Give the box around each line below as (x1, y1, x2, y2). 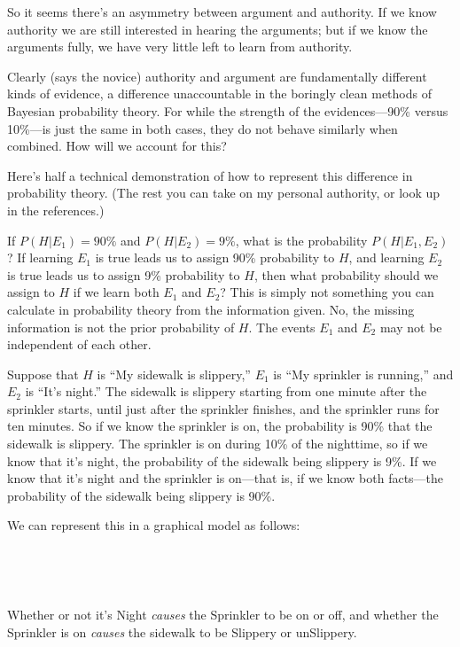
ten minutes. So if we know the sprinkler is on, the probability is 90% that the (7, 417, 433, 435)
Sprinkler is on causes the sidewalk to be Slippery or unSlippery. (7, 622, 357, 641)
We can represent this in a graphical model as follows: (7, 516, 300, 534)
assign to (7, 283, 55, 301)
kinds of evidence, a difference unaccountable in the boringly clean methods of (7, 84, 432, 103)
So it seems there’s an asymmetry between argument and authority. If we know (7, 3, 437, 20)
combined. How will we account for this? (7, 136, 227, 155)
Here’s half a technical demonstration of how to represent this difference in (7, 166, 413, 184)
